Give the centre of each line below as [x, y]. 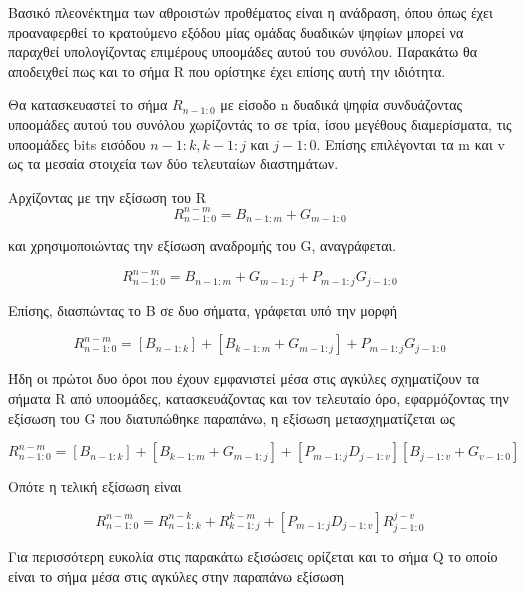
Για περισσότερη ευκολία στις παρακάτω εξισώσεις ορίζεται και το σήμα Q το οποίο [253, 556]
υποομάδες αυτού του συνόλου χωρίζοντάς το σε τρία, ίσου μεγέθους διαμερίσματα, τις [260, 123]
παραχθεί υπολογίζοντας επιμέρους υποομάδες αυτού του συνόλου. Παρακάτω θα [242, 51]
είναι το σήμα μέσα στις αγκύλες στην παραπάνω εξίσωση [176, 575]
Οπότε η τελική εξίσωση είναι [95, 486]
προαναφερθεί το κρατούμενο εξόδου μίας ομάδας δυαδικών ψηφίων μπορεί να [236, 31]
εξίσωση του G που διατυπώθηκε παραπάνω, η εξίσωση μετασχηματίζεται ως [231, 417]
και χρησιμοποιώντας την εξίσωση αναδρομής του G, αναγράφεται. [202, 245]
